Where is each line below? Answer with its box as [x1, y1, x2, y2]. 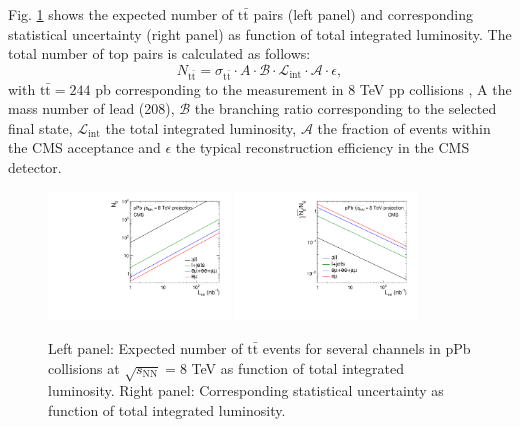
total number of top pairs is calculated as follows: [8, 43, 311, 64]
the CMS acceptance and [8, 137, 161, 158]
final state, [8, 117, 73, 138]
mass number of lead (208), [8, 98, 175, 119]
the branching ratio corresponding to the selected [194, 98, 497, 119]
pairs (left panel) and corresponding [253, 4, 474, 24]
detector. [8, 156, 62, 177]
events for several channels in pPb [262, 337, 471, 358]
